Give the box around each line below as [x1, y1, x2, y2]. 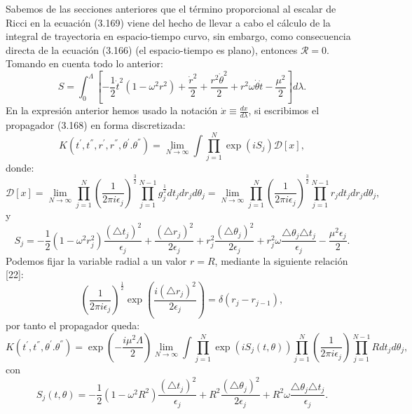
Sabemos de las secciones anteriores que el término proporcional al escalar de [6, 1, 336, 15]
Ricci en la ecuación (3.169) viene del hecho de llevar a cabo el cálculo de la [6, 15, 331, 29]
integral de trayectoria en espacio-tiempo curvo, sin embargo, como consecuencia [6, 29, 351, 43]
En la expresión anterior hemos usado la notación [6, 103, 218, 118]
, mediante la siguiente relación [214, 253, 348, 268]
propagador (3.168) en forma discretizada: [6, 118, 186, 132]
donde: [6, 160, 34, 174]
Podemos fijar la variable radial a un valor [6, 253, 187, 268]
